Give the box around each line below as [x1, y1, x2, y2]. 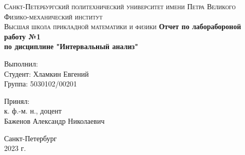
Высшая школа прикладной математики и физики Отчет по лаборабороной [4, 21, 241, 32]
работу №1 [4, 31, 41, 41]
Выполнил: [4, 58, 38, 69]
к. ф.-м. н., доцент [4, 105, 62, 116]
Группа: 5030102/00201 [4, 78, 77, 89]
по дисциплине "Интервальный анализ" [4, 41, 138, 52]
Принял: [4, 95, 30, 106]
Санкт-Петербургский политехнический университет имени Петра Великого [4, 1, 236, 11]
